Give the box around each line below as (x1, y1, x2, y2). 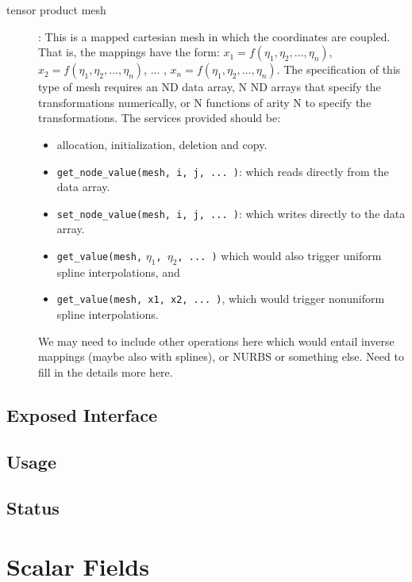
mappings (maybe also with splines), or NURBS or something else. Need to (38, 348, 404, 365)
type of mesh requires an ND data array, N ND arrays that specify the (38, 78, 381, 95)
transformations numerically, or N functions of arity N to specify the (38, 94, 372, 110)
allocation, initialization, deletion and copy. (56, 136, 268, 152)
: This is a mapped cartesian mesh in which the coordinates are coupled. (38, 28, 391, 44)
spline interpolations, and (56, 263, 180, 280)
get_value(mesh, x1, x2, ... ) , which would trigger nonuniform (56, 290, 385, 307)
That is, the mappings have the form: (38, 44, 220, 60)
